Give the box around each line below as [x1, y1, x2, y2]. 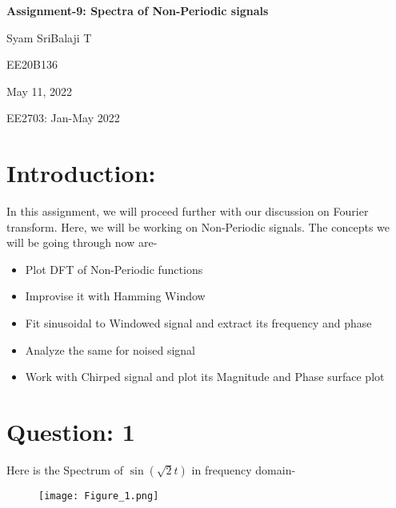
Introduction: [6, 157, 156, 189]
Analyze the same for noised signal [25, 341, 195, 358]
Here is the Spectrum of [6, 461, 123, 478]
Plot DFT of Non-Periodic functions [25, 260, 203, 277]
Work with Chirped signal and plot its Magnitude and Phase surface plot [25, 368, 385, 385]
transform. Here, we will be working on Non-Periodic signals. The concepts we [6, 218, 390, 235]
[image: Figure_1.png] [38, 490, 159, 502]
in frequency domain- [191, 461, 296, 478]
